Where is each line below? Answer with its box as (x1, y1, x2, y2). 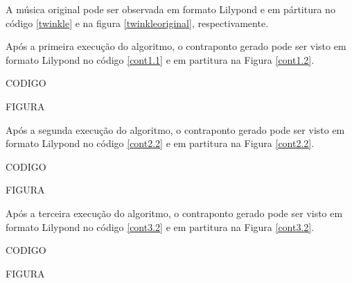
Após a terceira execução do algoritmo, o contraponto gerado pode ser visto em (6, 205, 343, 220)
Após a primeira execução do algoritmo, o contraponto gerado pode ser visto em (6, 39, 346, 53)
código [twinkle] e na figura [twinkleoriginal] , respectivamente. (6, 15, 269, 30)
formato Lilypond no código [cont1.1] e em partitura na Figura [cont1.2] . (6, 52, 315, 67)
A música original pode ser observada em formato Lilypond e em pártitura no (6, 2, 335, 16)
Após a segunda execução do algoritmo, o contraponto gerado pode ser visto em (6, 122, 345, 137)
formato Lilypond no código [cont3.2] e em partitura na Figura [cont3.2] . (6, 219, 315, 234)
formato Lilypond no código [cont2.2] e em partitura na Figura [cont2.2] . (6, 136, 315, 151)
